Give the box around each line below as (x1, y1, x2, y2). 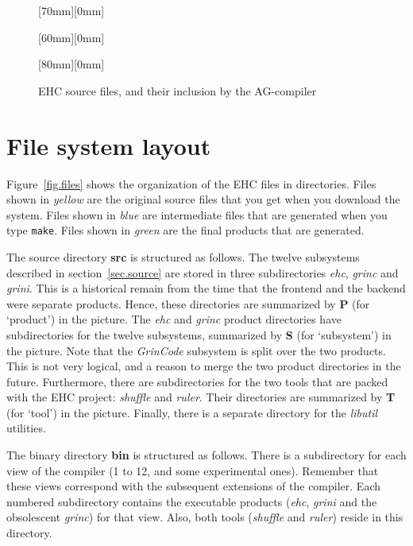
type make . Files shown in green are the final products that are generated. (6, 222, 365, 238)
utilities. (6, 420, 46, 436)
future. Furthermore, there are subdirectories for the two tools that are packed (6, 373, 388, 389)
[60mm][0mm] (38, 29, 105, 45)
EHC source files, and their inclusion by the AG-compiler (38, 82, 317, 99)
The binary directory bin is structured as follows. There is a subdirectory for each (6, 447, 407, 463)
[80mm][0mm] (38, 56, 105, 72)
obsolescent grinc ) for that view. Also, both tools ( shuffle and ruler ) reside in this (6, 509, 403, 525)
